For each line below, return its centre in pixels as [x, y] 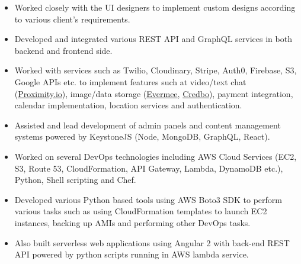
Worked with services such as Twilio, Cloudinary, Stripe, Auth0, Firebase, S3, [156, 70]
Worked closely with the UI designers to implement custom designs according [155, 7]
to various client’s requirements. [72, 19]
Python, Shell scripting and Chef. [75, 180]
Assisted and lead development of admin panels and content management [148, 125]
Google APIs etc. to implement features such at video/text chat [130, 81]
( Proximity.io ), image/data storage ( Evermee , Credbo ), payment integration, [154, 93]
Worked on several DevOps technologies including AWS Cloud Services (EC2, [156, 156]
